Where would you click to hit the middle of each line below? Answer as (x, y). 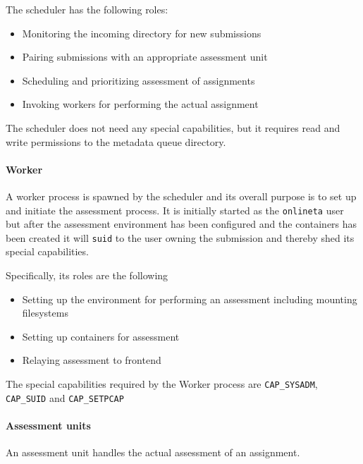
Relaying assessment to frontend (92, 360)
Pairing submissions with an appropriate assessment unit (145, 57)
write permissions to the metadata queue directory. (116, 141)
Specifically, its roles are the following (87, 275)
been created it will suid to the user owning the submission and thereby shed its (180, 237)
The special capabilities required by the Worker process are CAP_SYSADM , (162, 384)
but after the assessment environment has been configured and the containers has (181, 224)
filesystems (45, 313)
